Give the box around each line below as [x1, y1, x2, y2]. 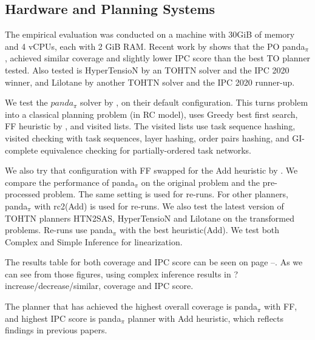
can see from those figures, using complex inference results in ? [5, 267, 239, 280]
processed [5, 188, 41, 200]
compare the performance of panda [5, 175, 135, 188]
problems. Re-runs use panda [5, 223, 113, 236]
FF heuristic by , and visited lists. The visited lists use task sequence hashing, [5, 120, 296, 132]
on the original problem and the [141, 175, 260, 188]
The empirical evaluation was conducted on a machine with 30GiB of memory [5, 28, 295, 41]
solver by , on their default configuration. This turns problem [80, 96, 308, 109]
